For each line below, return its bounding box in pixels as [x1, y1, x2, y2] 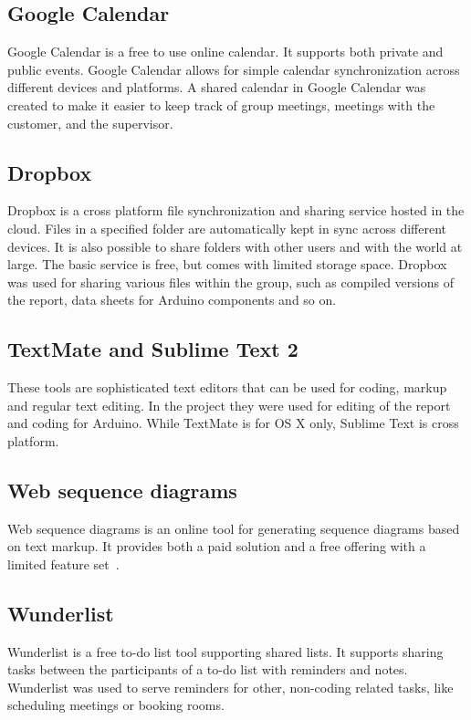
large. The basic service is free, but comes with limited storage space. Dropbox [7, 255, 447, 274]
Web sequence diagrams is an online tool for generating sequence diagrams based [7, 518, 460, 537]
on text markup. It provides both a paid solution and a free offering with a [7, 537, 426, 556]
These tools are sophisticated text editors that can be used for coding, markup [7, 378, 447, 397]
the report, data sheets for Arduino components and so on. [7, 290, 337, 309]
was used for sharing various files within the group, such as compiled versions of [7, 272, 454, 291]
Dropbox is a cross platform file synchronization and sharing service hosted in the [7, 201, 465, 220]
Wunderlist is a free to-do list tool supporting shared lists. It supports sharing [7, 642, 444, 661]
